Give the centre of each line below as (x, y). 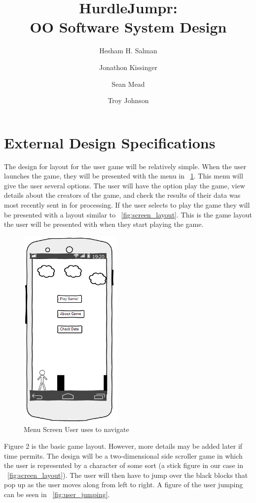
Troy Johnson (128, 100)
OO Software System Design (128, 27)
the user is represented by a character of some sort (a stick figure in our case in (124, 465)
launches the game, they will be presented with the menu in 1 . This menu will (124, 176)
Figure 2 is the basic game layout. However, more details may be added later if (123, 446)
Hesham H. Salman (128, 51)
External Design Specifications (110, 142)
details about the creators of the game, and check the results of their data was (122, 195)
